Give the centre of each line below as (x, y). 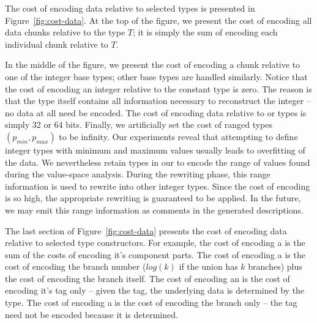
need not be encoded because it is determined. (91, 314)
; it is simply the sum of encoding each (205, 32)
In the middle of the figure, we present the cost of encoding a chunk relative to (153, 65)
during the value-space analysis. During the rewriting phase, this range (138, 174)
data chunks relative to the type (65, 32)
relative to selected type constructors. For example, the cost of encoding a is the (155, 243)
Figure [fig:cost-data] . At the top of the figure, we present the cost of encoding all (158, 20)
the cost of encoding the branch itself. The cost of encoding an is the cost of (147, 278)
